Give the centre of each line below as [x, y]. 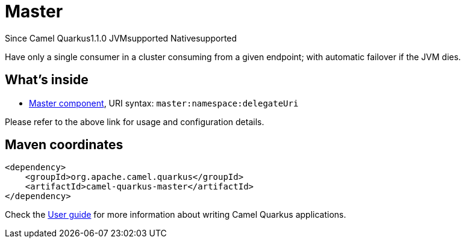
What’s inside [47, 80]
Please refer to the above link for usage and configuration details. [135, 121]
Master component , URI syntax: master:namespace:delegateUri [164, 103]
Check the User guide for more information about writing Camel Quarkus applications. [176, 215]
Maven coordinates [64, 145]
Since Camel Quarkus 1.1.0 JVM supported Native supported [121, 38]
